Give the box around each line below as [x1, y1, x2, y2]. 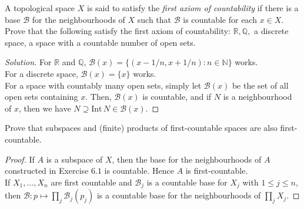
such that [137, 13, 172, 25]
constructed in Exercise [5, 164, 89, 177]
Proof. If [5, 153, 35, 165]
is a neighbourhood [223, 90, 292, 103]
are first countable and [51, 176, 132, 188]
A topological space [5, 2, 75, 14]
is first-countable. [185, 164, 248, 177]
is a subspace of [46, 153, 103, 165]
